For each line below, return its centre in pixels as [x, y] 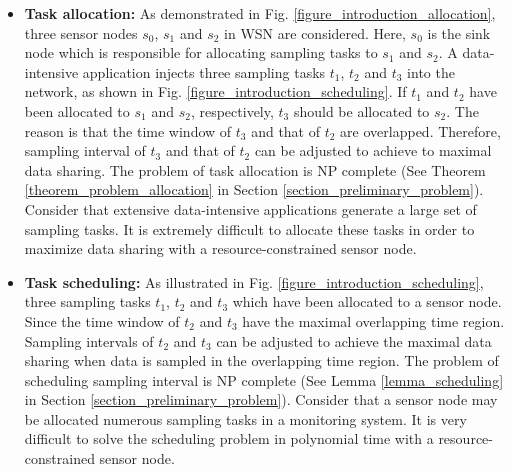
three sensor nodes [81, 32]
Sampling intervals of [89, 340]
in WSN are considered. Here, [315, 32]
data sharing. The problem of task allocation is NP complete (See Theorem [255, 169]
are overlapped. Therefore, [420, 130]
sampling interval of [85, 150]
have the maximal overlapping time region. [373, 320]
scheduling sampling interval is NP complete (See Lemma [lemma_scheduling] [264, 379]
